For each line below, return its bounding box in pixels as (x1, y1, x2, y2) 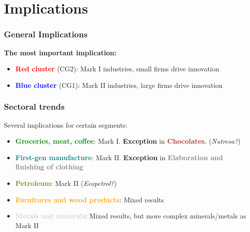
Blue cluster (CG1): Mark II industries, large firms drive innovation (15, 80, 223, 90)
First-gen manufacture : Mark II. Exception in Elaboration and (15, 152, 223, 162)
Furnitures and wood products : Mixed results (15, 194, 164, 204)
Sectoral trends (4, 100, 65, 113)
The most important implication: (4, 47, 117, 57)
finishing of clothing (15, 162, 83, 172)
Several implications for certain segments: (4, 119, 127, 130)
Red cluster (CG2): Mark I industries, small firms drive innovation (15, 64, 219, 74)
